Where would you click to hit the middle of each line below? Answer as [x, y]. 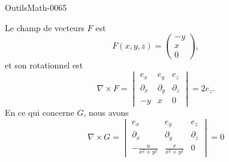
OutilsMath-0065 [36, 7]
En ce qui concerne [40, 112]
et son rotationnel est [44, 65]
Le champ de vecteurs [45, 27]
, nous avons [106, 112]
